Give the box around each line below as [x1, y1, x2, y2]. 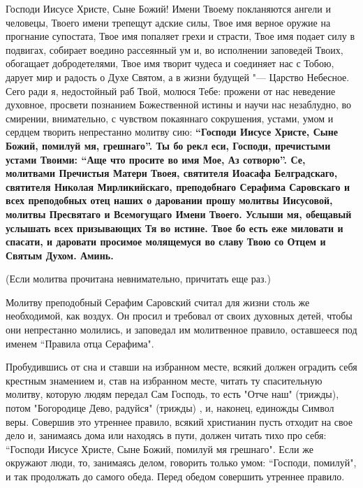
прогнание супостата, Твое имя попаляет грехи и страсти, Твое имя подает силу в [6, 29, 355, 43]
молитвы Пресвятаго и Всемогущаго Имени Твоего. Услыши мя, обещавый [6, 206, 352, 221]
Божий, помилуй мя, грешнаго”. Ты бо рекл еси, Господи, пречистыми [6, 138, 331, 152]
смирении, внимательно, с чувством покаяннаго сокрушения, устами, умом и [6, 110, 334, 125]
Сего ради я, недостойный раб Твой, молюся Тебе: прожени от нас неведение [6, 83, 336, 98]
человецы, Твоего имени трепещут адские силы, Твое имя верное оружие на [6, 15, 331, 29]
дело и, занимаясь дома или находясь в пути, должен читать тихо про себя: [6, 428, 327, 443]
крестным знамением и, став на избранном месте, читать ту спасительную [6, 373, 323, 387]
